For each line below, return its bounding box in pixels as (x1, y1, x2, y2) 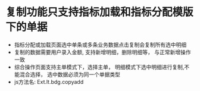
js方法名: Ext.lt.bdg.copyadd (14, 78, 84, 85)
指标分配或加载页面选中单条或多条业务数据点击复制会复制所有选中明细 (14, 41, 187, 48)
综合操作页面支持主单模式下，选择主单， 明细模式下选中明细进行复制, (14, 63, 185, 70)
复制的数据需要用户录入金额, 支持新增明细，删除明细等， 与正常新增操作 (14, 48, 191, 55)
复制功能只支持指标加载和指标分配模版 (5, 5, 194, 19)
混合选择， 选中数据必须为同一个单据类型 (19, 71, 120, 78)
